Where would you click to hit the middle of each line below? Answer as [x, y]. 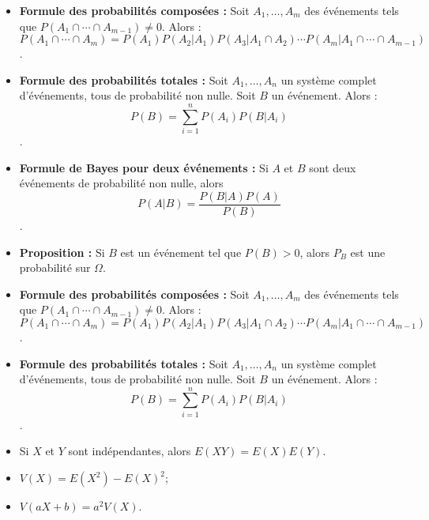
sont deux [333, 167]
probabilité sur [55, 268]
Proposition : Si [62, 252]
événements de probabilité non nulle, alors [121, 183]
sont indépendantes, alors [130, 451]
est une [368, 252]
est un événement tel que [181, 252]
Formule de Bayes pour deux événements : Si [144, 167]
